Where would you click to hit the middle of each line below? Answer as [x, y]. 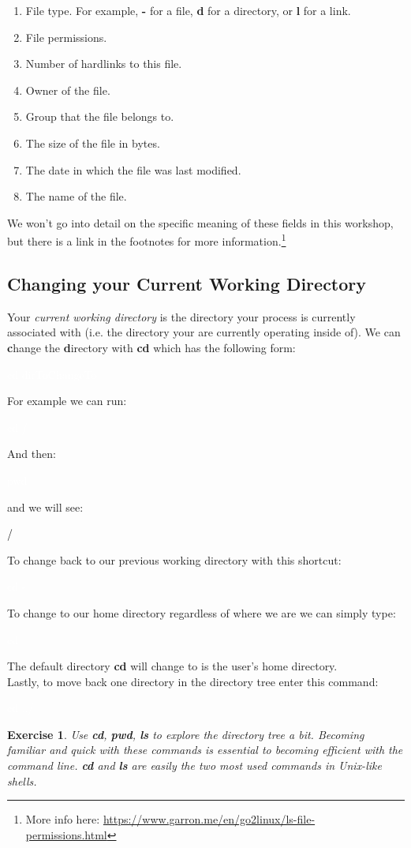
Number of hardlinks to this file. [104, 64]
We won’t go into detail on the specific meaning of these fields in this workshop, [200, 222]
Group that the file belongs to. [100, 116]
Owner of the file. [68, 90]
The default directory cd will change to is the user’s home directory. [172, 666]
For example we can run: [67, 401]
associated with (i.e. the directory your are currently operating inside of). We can [204, 332]
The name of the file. [76, 196]
